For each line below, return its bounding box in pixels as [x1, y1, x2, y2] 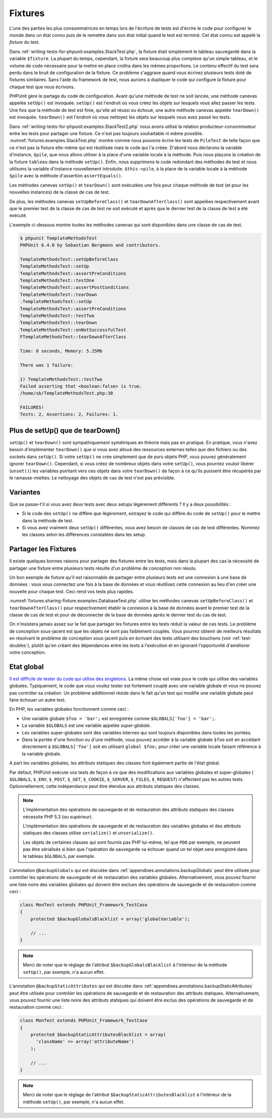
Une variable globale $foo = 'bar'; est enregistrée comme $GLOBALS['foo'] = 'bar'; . [22, 715, 216, 721]
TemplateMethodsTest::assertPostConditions [20, 285, 129, 290]
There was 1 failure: [20, 362, 74, 368]
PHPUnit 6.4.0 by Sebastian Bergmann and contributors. [20, 242, 161, 248]
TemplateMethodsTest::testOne [20, 278, 95, 283]
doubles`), [9, 642, 31, 648]
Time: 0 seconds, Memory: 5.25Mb [20, 348, 103, 354]
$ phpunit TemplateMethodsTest [20, 235, 98, 241]
